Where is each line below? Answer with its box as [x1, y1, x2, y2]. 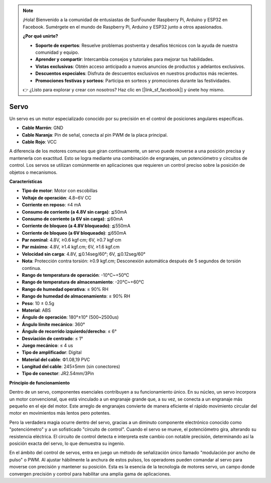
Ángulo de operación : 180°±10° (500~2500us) [22, 314, 119, 320]
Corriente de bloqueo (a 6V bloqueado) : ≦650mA [22, 230, 126, 236]
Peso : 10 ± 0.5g [22, 300, 55, 306]
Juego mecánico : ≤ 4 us [22, 342, 73, 348]
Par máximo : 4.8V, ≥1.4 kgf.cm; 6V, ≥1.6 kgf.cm [22, 244, 120, 250]
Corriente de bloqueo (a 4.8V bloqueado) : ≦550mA [22, 223, 130, 229]
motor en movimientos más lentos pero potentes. [9, 410, 111, 416]
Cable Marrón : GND [22, 125, 64, 131]
